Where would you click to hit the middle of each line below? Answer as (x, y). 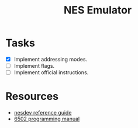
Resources (32, 96)
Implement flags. (34, 66)
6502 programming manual (47, 119)
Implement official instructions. (51, 72)
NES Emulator (98, 10)
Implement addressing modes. (51, 59)
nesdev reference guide (43, 113)
